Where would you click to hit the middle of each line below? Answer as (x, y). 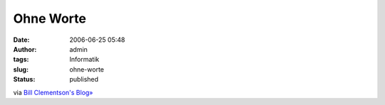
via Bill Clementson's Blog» (53, 92)
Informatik (84, 60)
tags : (21, 60)
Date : (21, 40)
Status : (24, 79)
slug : (21, 69)
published (84, 79)
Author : (25, 49)
